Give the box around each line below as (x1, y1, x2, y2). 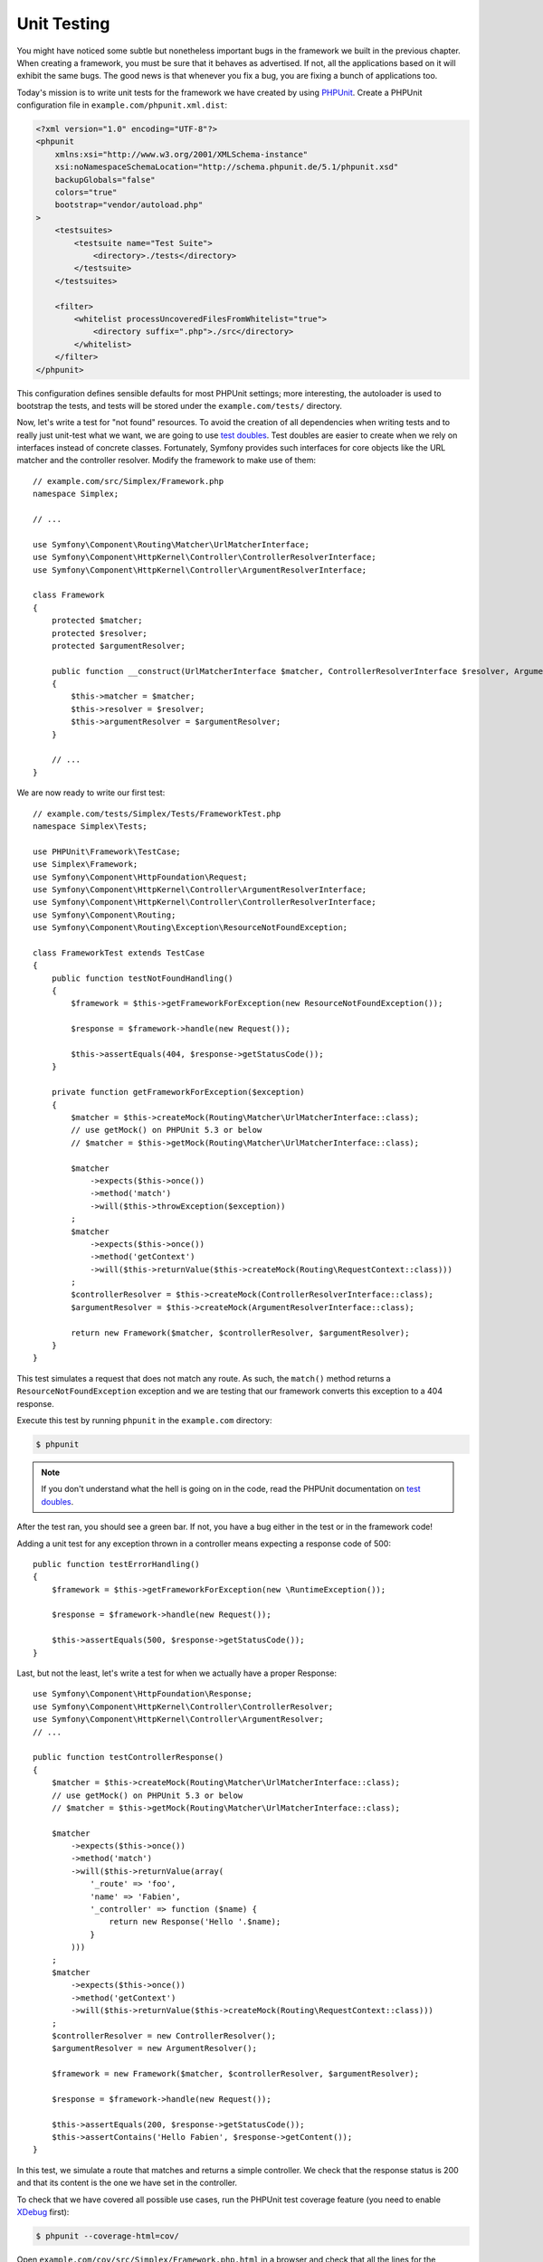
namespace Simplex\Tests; (33, 822, 148, 832)
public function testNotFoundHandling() (51, 973, 234, 984)
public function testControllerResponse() (33, 1752, 224, 1763)
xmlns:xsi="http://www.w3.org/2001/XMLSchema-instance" (54, 149, 309, 159)
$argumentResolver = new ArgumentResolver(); (51, 2043, 258, 2054)
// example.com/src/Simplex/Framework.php (33, 476, 224, 486)
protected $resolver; (51, 628, 148, 638)
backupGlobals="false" (54, 175, 156, 185)
